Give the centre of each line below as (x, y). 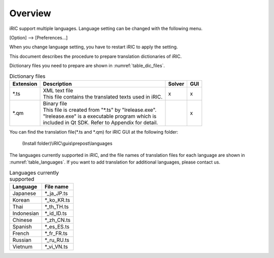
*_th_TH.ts (57, 207)
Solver (176, 84)
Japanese (24, 193)
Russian (22, 240)
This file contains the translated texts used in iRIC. (103, 96)
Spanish (22, 227)
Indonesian (26, 213)
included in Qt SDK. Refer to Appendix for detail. (100, 122)
